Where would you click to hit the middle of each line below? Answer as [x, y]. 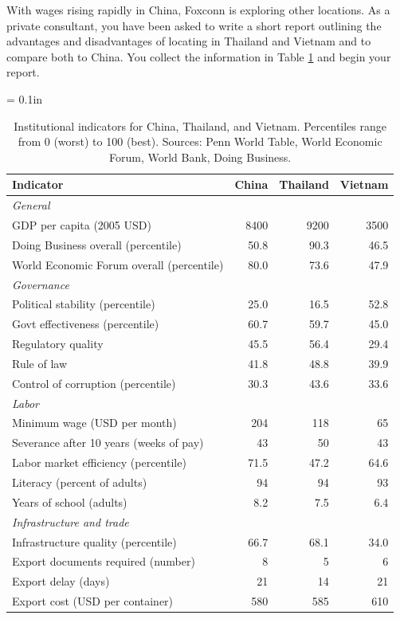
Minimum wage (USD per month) [94, 423]
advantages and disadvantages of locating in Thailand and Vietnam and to [189, 41]
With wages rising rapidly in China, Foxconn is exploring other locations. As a [198, 10]
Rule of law [40, 363]
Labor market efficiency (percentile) [99, 462]
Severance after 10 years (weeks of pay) [108, 443]
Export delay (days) [61, 581]
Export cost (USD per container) [93, 601]
